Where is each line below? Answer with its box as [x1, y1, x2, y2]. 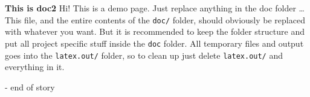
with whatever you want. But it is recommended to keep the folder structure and [5, 25, 305, 38]
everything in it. [5, 60, 65, 73]
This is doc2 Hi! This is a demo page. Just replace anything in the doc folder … [5, 2, 305, 14]
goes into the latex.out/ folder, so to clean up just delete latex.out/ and [5, 48, 283, 61]
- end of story [5, 80, 55, 93]
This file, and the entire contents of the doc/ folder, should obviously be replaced [5, 13, 305, 26]
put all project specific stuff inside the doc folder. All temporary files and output [5, 37, 304, 49]
